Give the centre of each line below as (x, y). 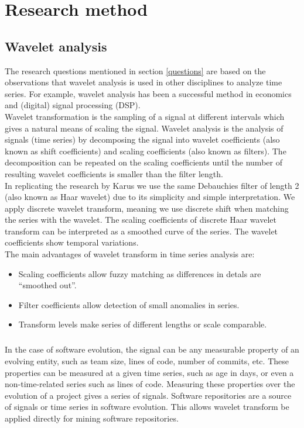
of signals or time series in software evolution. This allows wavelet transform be (147, 407)
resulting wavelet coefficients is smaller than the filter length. (114, 173)
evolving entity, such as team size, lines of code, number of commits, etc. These (147, 361)
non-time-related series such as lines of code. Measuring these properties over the (150, 384)
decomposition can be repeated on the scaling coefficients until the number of (144, 162)
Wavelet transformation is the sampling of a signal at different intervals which (145, 116)
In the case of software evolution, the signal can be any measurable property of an (152, 349)
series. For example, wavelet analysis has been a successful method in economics (148, 93)
